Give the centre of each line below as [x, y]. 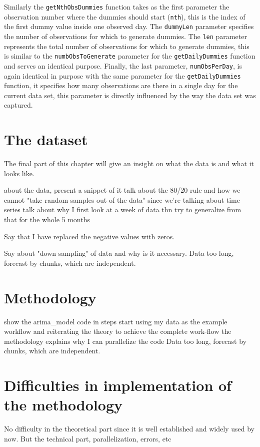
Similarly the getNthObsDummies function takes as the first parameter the [117, 7]
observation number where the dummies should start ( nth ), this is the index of [125, 16]
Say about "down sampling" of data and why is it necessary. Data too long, [119, 253]
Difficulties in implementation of [118, 385]
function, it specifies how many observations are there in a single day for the [121, 85]
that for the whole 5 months [47, 219]
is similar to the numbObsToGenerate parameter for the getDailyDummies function [130, 56]
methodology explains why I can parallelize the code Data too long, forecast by [125, 341]
